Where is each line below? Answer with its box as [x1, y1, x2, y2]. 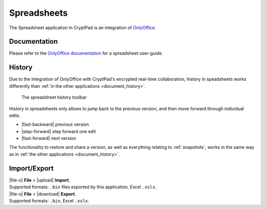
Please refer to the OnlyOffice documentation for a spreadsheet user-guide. [9, 50, 163, 56]
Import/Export [9, 164, 54, 173]
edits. [9, 112, 21, 118]
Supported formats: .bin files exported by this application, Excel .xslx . [9, 184, 157, 190]
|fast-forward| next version [21, 136, 76, 141]
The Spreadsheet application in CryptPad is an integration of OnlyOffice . [9, 25, 156, 31]
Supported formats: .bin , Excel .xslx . [9, 198, 90, 204]
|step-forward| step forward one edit [21, 128, 96, 134]
